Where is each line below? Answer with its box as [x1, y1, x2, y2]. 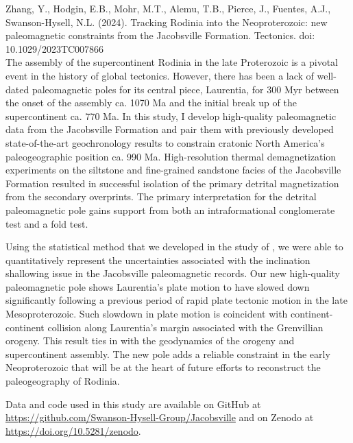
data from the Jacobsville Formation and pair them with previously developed [5, 122, 334, 136]
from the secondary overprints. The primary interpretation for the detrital [5, 189, 317, 204]
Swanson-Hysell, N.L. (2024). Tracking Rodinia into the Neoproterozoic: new [5, 14, 328, 29]
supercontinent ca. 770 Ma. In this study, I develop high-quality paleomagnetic [5, 108, 337, 123]
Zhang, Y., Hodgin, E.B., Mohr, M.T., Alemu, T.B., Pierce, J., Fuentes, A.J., [5, 1, 331, 15]
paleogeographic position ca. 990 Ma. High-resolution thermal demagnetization [5, 149, 337, 163]
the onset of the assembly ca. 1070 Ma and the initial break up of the [5, 95, 297, 110]
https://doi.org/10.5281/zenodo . [5, 423, 141, 438]
